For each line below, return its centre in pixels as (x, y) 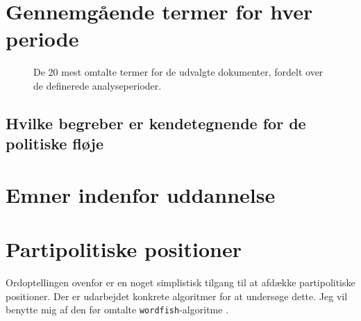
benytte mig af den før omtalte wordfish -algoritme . (117, 310)
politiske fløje (54, 143)
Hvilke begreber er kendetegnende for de (156, 123)
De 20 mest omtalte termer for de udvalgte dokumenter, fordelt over (178, 72)
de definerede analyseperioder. (98, 85)
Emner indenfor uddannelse (141, 194)
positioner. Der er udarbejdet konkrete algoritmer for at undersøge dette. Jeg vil (177, 296)
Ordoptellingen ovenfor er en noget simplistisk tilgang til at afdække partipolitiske (180, 282)
